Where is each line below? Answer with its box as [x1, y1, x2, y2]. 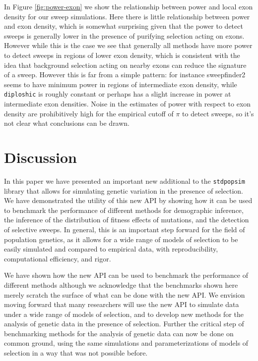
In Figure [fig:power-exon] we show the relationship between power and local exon [4, 1, 253, 11]
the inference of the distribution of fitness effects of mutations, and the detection [4, 214, 249, 225]
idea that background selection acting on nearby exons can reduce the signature [4, 59, 247, 70]
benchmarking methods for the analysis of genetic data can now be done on [4, 328, 234, 338]
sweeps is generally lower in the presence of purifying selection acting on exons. [4, 30, 245, 41]
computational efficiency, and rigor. [4, 253, 111, 263]
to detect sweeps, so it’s [182, 108, 254, 118]
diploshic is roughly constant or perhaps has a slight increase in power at [4, 89, 231, 99]
